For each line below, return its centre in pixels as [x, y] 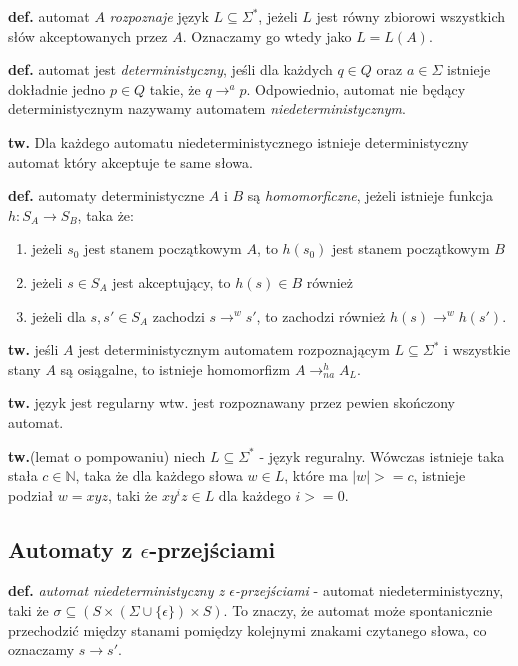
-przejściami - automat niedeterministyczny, [369, 590]
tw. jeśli [33, 349]
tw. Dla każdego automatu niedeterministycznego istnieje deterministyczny [238, 141]
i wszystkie [477, 349]
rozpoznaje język [159, 16]
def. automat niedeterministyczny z [116, 590]
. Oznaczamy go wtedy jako [267, 35]
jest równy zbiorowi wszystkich [411, 16]
